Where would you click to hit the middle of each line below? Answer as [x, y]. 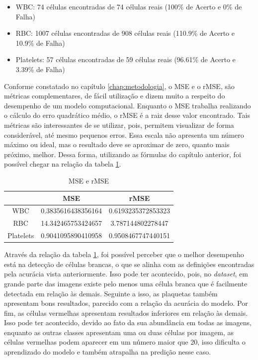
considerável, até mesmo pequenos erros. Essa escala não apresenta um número [124, 135]
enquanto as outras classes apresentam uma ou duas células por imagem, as [119, 332]
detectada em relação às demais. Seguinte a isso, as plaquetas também [111, 293]
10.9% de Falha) [40, 43]
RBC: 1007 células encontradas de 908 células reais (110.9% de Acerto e [125, 33]
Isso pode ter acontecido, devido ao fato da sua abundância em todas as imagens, [128, 322]
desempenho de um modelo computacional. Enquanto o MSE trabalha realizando [128, 105]
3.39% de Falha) [40, 69]
